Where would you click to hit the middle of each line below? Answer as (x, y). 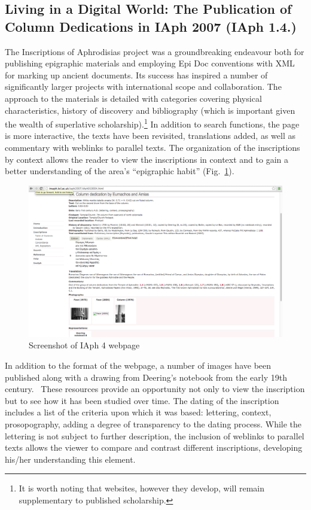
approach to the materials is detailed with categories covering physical (133, 98)
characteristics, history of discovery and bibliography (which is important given (150, 110)
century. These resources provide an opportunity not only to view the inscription (155, 389)
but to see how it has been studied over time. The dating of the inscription (142, 400)
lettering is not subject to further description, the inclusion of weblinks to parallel (155, 435)
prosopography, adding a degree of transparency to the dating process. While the (153, 424)
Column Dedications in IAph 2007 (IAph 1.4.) (151, 26)
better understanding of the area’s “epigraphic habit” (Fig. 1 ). (120, 171)
